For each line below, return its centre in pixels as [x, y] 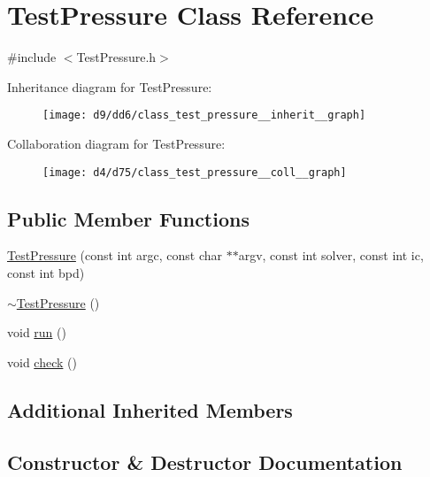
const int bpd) [46, 273]
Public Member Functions [128, 218]
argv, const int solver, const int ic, [331, 255]
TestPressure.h [116, 57]
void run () [37, 332]
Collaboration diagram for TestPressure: [116, 143]
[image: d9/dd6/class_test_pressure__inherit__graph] [204, 115]
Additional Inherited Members [150, 409]
